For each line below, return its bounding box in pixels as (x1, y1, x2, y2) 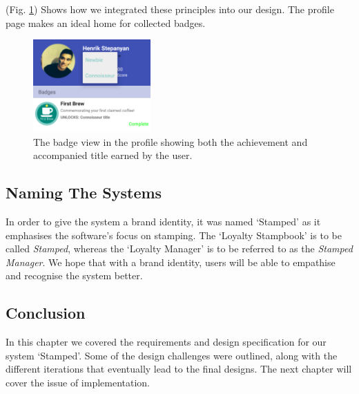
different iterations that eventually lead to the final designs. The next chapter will (6, 362, 352, 376)
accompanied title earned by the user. (33, 148, 193, 162)
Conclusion (6, 302, 86, 323)
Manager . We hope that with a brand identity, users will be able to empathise (6, 254, 336, 269)
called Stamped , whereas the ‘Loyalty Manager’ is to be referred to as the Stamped (6, 241, 353, 256)
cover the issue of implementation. (6, 375, 151, 389)
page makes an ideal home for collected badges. (6, 15, 206, 30)
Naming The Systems (6, 182, 162, 203)
